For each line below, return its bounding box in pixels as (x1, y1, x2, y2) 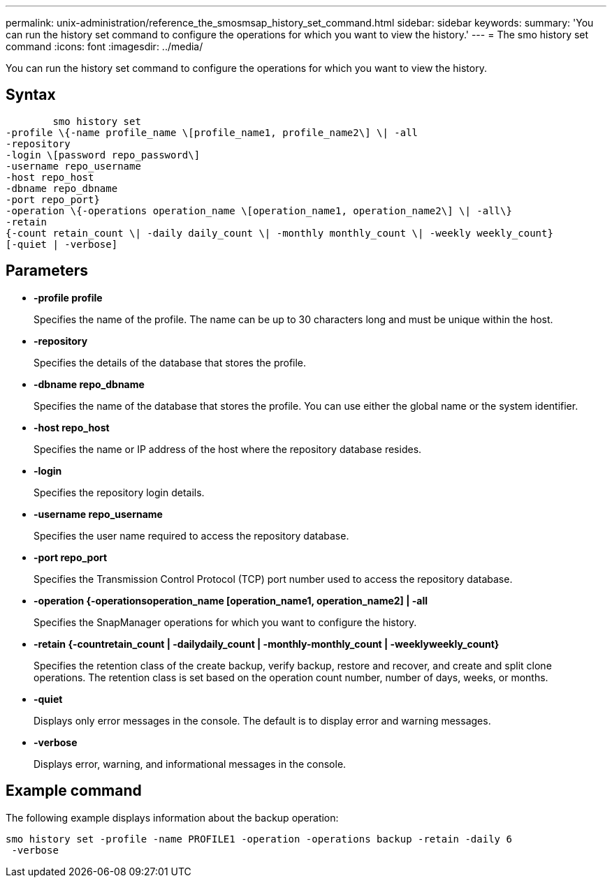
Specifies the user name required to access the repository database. (34, 529, 349, 542)
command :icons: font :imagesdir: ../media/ (6, 40, 203, 52)
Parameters (6, 262, 88, 280)
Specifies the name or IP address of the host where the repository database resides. (34, 443, 422, 455)
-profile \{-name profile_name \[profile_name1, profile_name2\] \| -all (6, 126, 418, 138)
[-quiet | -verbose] (6, 238, 118, 250)
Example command (6, 782, 142, 800)
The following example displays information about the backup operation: (6, 811, 339, 824)
